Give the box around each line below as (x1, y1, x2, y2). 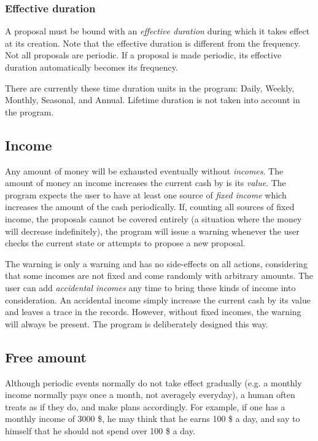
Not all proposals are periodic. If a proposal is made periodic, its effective (5, 49, 282, 61)
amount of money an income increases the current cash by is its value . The (5, 176, 286, 189)
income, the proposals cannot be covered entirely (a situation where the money (5, 212, 302, 225)
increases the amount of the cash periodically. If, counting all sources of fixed (5, 200, 295, 213)
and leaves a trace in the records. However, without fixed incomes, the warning (5, 305, 301, 318)
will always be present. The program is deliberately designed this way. (5, 317, 268, 330)
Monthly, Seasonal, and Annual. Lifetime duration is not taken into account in (5, 93, 300, 106)
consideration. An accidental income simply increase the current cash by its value (5, 293, 311, 306)
